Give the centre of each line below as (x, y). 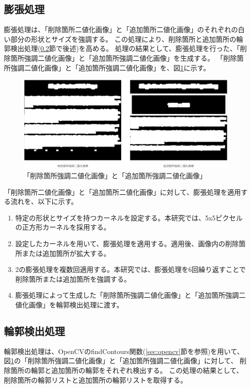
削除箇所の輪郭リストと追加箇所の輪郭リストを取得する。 (95, 380)
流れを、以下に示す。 (44, 201)
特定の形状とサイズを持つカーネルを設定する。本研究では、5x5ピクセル (129, 217)
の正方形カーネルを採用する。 (63, 227)
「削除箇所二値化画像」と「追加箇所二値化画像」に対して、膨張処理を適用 (122, 192)
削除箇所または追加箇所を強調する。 (73, 278)
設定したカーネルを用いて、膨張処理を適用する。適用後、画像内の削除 (127, 243)
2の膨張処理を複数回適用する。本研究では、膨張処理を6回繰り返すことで (131, 269)
